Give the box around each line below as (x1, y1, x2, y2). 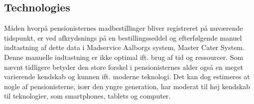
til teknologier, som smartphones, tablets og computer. (4, 91, 171, 101)
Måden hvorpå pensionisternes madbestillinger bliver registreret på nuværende (4, 23, 243, 33)
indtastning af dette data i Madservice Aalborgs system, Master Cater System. (4, 42, 245, 52)
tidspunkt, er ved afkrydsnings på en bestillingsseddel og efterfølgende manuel (4, 32, 242, 43)
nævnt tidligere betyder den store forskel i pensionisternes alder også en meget (4, 61, 244, 72)
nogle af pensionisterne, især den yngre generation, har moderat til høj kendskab (4, 81, 251, 91)
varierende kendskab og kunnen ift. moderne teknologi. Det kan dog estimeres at (4, 71, 250, 82)
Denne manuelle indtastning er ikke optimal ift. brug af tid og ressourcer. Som (4, 52, 244, 62)
